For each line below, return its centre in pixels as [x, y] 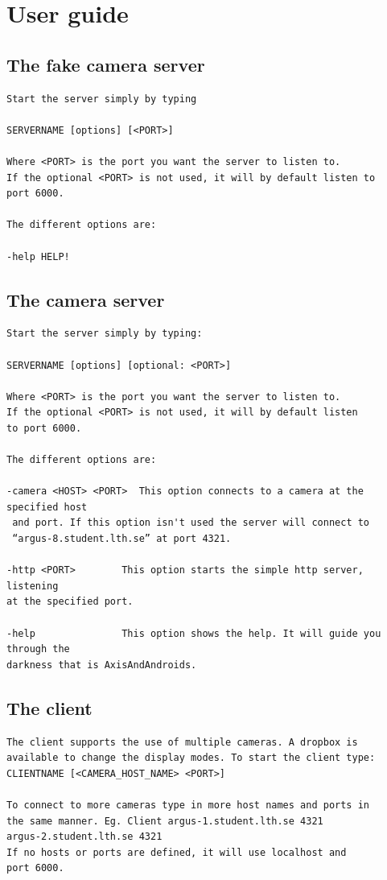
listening [33, 586]
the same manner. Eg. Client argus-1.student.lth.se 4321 [165, 821]
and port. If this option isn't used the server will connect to [191, 523]
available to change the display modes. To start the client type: [191, 758]
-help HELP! [38, 256]
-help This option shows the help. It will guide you [194, 633]
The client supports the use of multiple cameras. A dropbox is [182, 742]
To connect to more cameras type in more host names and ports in [188, 805]
